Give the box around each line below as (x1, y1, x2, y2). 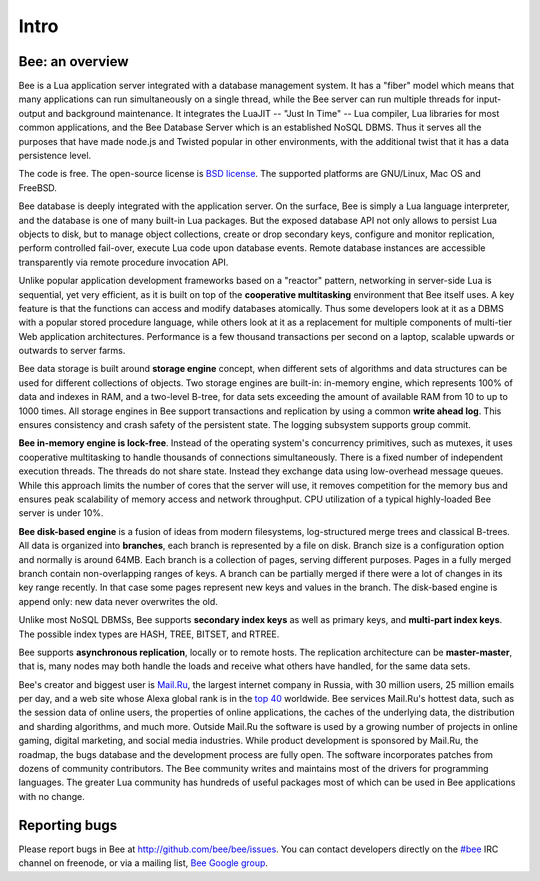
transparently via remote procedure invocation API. (18, 256, 229, 268)
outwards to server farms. (18, 345, 126, 357)
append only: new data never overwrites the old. (18, 595, 219, 607)
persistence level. (18, 150, 92, 162)
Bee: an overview (18, 53, 129, 70)
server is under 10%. (18, 507, 104, 519)
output (18, 107, 46, 119)
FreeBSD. (18, 181, 57, 194)
